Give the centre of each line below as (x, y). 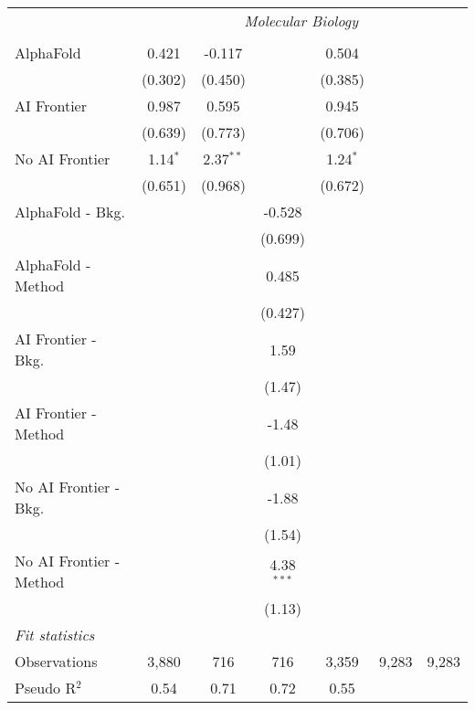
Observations (56, 661)
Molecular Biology (301, 21)
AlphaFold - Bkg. (70, 212)
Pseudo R (46, 688)
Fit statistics (55, 635)
